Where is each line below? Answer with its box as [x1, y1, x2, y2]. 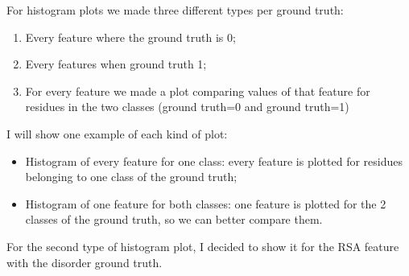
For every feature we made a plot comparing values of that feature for [25, 82, 370, 99]
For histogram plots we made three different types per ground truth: [6, 2, 344, 18]
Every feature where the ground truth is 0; [25, 28, 236, 45]
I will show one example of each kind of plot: [6, 125, 228, 142]
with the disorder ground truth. [6, 253, 163, 270]
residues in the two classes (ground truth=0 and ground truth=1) [25, 98, 349, 115]
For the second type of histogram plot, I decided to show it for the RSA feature [6, 237, 399, 254]
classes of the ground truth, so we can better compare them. [25, 211, 323, 228]
